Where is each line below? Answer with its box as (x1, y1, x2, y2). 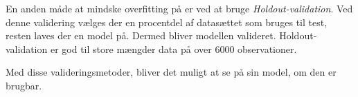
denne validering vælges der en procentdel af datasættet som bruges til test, (6, 14, 328, 29)
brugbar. (6, 78, 42, 92)
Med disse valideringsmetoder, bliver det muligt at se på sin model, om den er (6, 65, 337, 79)
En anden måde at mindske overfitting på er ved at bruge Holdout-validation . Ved (6, 1, 353, 15)
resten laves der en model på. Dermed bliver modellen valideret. (6, 28, 276, 43)
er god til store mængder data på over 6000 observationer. (50, 41, 297, 56)
